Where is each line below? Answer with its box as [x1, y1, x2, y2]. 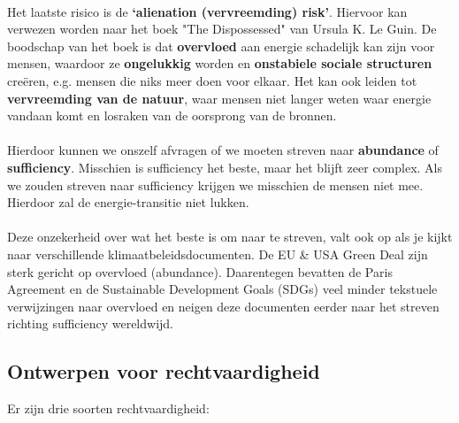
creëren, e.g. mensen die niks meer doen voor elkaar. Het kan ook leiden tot [7, 71, 417, 89]
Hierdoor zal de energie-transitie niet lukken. [7, 193, 249, 211]
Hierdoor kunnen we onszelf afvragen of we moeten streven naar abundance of [7, 141, 439, 159]
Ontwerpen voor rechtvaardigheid [7, 358, 320, 385]
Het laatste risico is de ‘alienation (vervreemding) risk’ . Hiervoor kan [7, 2, 408, 20]
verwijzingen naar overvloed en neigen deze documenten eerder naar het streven [7, 296, 440, 315]
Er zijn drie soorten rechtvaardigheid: [7, 399, 210, 418]
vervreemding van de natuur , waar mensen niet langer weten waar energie [7, 88, 432, 107]
